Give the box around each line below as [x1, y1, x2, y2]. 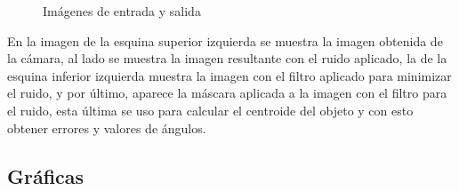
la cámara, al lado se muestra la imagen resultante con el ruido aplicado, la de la [7, 49, 447, 68]
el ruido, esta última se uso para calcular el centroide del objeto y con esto [7, 100, 414, 119]
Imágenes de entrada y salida [43, 2, 201, 20]
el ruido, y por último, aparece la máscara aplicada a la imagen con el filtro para [7, 84, 447, 102]
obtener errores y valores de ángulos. [7, 118, 206, 137]
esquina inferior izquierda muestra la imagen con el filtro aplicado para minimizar [7, 66, 452, 84]
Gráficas [7, 162, 85, 189]
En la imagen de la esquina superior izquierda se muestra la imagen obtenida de [7, 31, 443, 50]
